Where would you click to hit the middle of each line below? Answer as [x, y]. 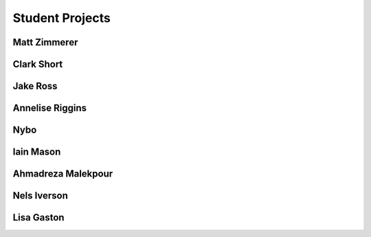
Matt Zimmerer [45, 42]
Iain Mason [37, 152]
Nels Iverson [41, 196]
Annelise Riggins [50, 108]
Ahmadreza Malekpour [63, 174]
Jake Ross [35, 86]
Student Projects [62, 18]
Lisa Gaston [38, 217]
